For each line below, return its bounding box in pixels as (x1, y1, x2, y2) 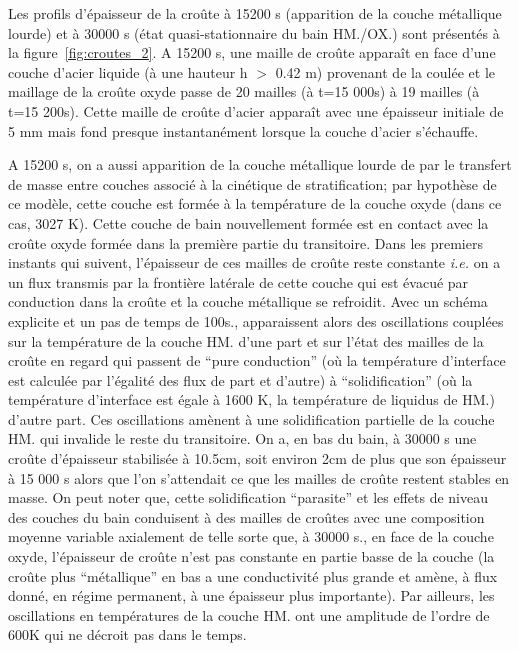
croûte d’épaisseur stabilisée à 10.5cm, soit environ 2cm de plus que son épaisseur (8, 448, 507, 469)
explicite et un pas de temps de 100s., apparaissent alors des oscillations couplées (8, 310, 504, 331)
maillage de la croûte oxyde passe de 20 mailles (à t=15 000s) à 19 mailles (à (8, 81, 480, 102)
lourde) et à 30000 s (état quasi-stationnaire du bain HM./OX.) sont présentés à (8, 22, 500, 43)
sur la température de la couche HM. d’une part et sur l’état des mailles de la (8, 330, 484, 351)
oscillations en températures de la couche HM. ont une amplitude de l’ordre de (8, 604, 490, 625)
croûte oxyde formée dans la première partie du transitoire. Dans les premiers (8, 232, 483, 253)
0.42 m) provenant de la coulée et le (275, 61, 495, 82)
